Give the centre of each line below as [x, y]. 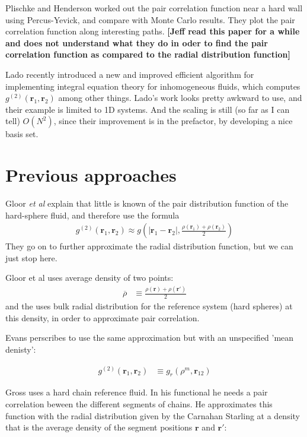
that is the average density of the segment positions [99, 427]
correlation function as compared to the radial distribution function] [148, 54]
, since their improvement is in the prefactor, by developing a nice [173, 121]
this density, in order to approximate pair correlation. [103, 317]
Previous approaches [91, 175]
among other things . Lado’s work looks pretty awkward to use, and [180, 98]
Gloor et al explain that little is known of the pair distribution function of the [147, 203]
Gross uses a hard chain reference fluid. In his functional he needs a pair [137, 392]
